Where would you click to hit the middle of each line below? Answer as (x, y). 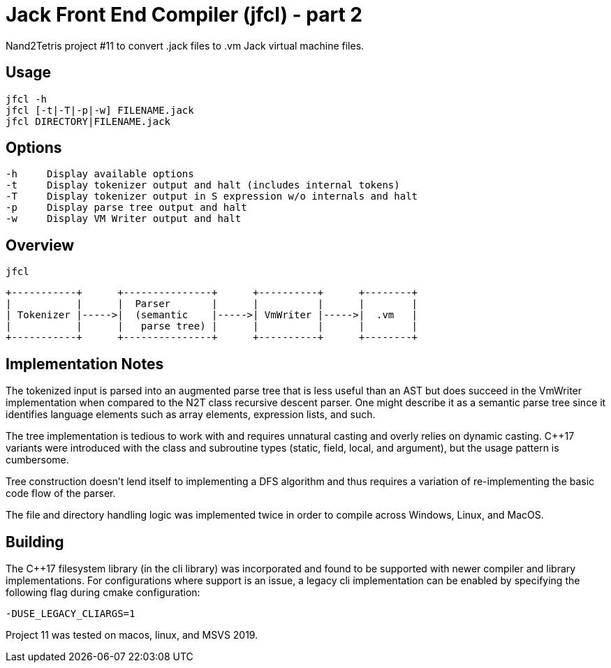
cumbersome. (37, 460)
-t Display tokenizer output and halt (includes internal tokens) (203, 185)
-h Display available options (100, 174)
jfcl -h (27, 99)
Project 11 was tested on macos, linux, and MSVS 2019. (132, 634)
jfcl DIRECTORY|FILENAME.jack (88, 121)
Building (35, 542)
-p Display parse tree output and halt (126, 208)
